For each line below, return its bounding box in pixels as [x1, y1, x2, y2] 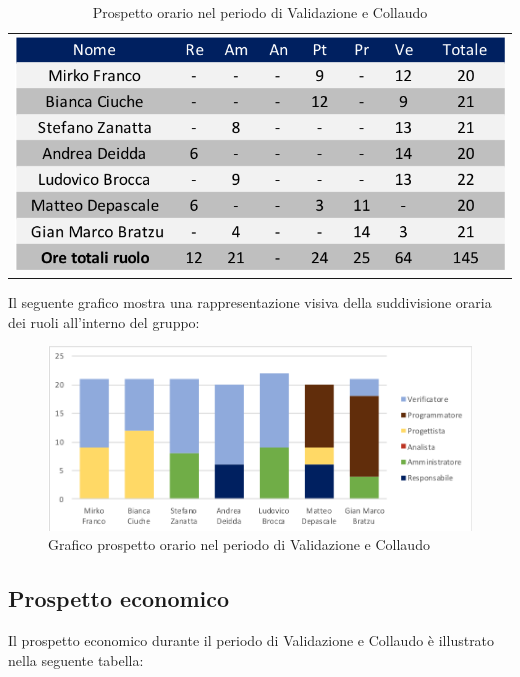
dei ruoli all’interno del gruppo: [8, 311, 200, 332]
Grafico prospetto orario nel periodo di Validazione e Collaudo [48, 534, 430, 555]
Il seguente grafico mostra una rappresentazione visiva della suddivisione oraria [8, 292, 492, 313]
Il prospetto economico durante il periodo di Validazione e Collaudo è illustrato [8, 630, 495, 651]
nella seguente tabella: [8, 649, 144, 670]
